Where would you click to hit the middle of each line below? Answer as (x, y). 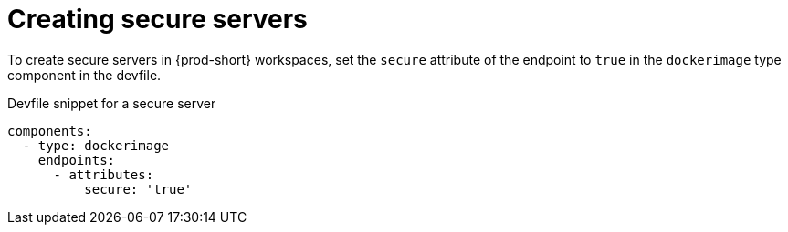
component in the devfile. (84, 75)
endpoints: (77, 160)
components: (50, 131)
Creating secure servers (158, 19)
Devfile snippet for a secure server (112, 103)
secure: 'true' (138, 189)
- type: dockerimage (96, 145)
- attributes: (104, 174)
